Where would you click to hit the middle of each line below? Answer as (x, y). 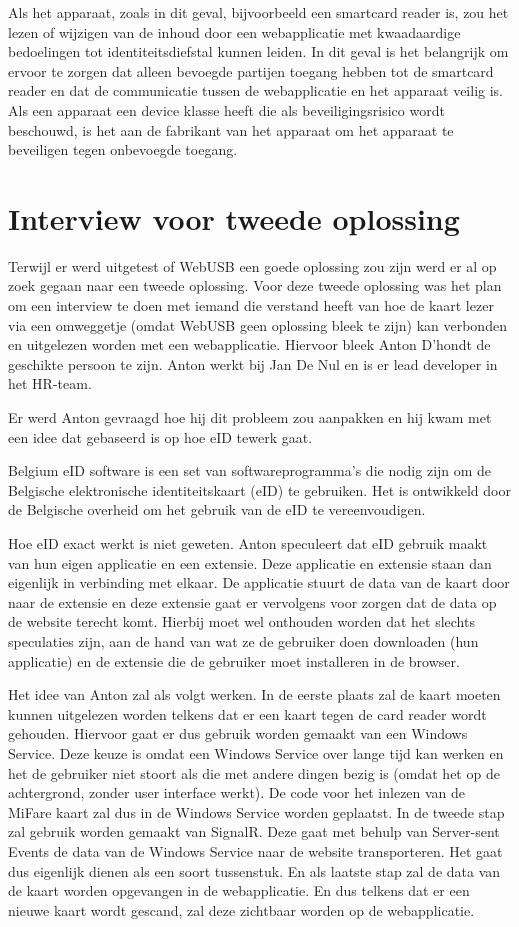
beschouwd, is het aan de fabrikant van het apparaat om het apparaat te (231, 129)
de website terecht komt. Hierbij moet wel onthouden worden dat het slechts (241, 621)
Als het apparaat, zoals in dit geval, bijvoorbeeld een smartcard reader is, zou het (258, 12)
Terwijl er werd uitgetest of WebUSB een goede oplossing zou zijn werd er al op (252, 265)
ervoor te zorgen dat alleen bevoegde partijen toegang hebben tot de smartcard (251, 70)
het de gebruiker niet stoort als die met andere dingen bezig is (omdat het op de (254, 772)
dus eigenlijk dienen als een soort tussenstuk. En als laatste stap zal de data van (254, 870)
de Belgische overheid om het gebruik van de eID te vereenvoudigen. (217, 509)
